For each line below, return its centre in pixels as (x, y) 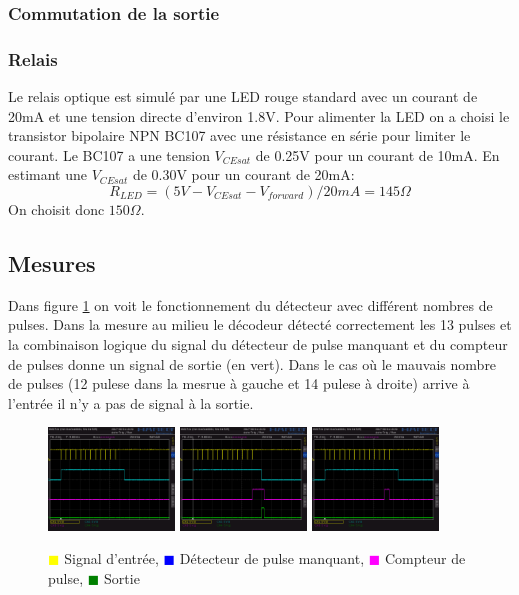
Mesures (52, 263)
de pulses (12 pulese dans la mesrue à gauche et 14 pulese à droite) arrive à (239, 383)
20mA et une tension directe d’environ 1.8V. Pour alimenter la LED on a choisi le (259, 115)
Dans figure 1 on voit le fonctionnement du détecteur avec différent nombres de (250, 304)
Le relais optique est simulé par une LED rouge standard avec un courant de (243, 96)
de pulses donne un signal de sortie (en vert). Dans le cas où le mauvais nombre (252, 363)
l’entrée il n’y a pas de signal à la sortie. (131, 402)
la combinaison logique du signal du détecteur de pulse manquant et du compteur (258, 344)
